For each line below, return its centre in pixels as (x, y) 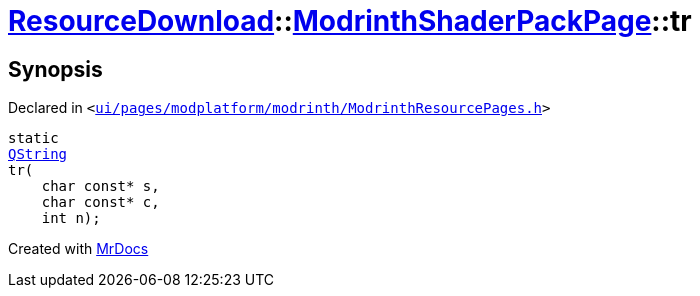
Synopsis (55, 69)
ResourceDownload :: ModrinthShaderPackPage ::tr (350, 21)
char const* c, (100, 202)
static (33, 138)
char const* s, (100, 186)
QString (38, 154)
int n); (71, 218)
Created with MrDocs (78, 249)
